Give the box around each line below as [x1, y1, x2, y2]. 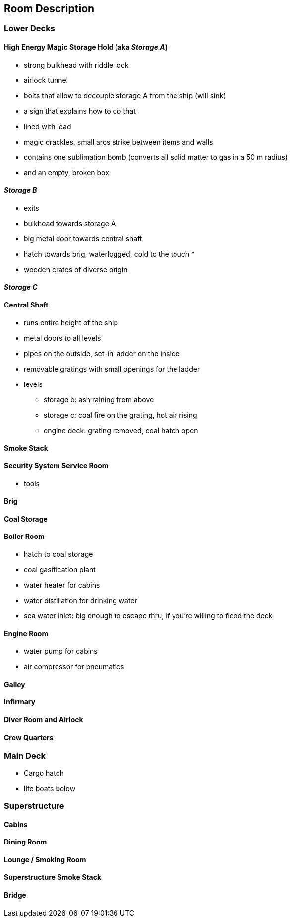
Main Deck [4, 751, 46, 761]
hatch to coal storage [24, 549, 93, 558]
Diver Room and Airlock [4, 715, 83, 724]
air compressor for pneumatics [24, 662, 124, 671]
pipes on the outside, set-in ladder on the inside [24, 349, 180, 358]
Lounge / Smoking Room [4, 855, 86, 864]
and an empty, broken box [24, 168, 109, 177]
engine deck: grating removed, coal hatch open [44, 426, 198, 435]
